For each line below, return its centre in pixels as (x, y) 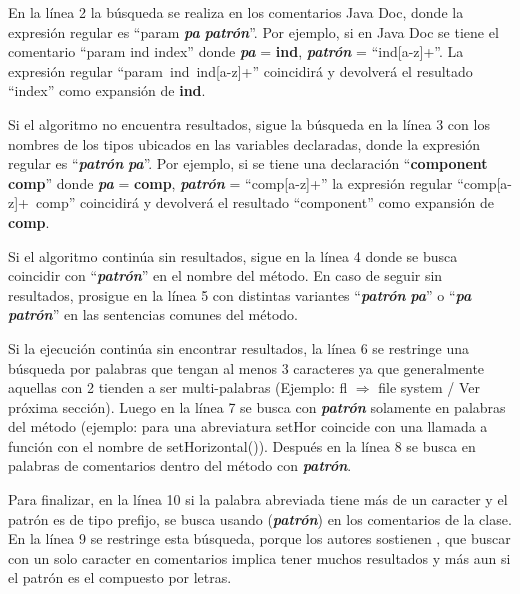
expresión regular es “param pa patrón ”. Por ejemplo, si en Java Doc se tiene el (253, 31)
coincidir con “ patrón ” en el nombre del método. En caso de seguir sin (225, 275)
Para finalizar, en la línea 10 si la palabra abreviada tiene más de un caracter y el (258, 499)
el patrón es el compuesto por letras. (120, 577)
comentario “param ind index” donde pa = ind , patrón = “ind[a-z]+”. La (236, 51)
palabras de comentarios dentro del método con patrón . (180, 465)
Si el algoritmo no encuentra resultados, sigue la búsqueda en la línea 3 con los (249, 123)
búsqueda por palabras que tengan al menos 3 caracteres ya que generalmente (246, 367)
